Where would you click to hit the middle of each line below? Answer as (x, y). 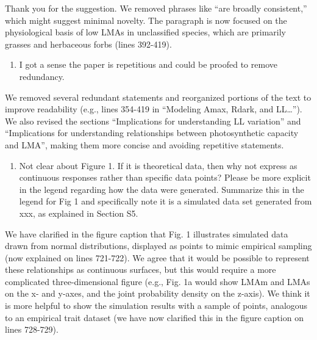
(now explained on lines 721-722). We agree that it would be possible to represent (157, 257)
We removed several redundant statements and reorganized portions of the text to (158, 97)
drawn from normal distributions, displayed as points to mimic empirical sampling (158, 246)
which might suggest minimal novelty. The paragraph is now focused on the (146, 20)
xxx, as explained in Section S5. (79, 213)
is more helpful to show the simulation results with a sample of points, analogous (156, 306)
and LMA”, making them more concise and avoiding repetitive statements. (144, 144)
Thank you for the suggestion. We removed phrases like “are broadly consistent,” (156, 8)
